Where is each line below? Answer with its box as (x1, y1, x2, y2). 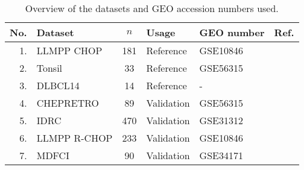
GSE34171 (199, 148, 243, 162)
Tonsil (36, 61, 63, 75)
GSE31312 (199, 113, 243, 127)
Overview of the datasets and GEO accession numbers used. (25, 1, 279, 15)
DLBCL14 (36, 78, 80, 92)
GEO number (199, 25, 265, 39)
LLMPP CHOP (36, 43, 103, 57)
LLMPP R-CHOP (36, 131, 113, 145)
